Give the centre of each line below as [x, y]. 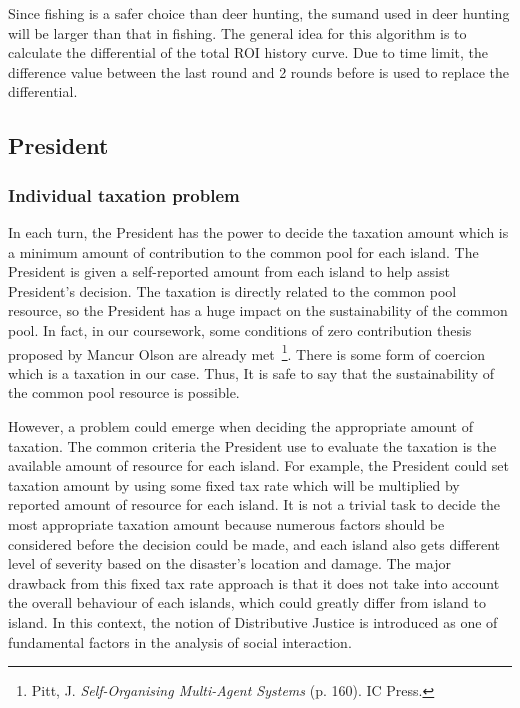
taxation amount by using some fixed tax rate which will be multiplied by [234, 484]
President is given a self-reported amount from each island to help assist [229, 271]
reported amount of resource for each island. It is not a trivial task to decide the [254, 504]
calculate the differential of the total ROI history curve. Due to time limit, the [248, 52]
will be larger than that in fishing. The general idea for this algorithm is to [237, 32]
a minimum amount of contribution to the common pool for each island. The [243, 251]
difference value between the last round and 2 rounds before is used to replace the [258, 71]
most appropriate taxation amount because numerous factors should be [226, 523]
